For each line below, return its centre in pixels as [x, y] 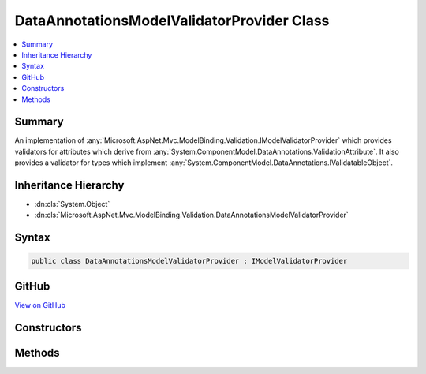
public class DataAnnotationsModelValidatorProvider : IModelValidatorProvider [189, 261]
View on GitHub [40, 305]
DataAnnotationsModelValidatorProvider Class [172, 21]
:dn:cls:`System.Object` [72, 204]
